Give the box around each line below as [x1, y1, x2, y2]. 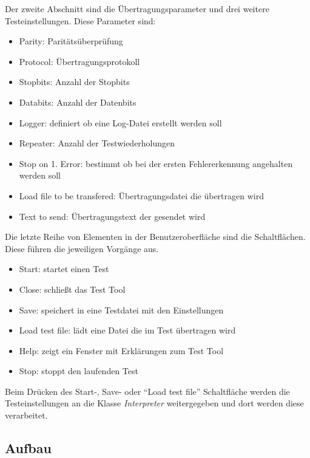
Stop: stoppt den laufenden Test [19, 364, 138, 377]
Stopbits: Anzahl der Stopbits [19, 75, 130, 88]
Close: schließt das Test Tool [19, 282, 126, 295]
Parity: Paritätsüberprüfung [19, 35, 123, 47]
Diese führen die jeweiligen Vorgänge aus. [5, 242, 159, 255]
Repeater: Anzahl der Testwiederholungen [19, 137, 175, 149]
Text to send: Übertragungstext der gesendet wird [19, 210, 206, 222]
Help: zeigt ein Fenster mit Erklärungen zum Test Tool [19, 344, 224, 357]
